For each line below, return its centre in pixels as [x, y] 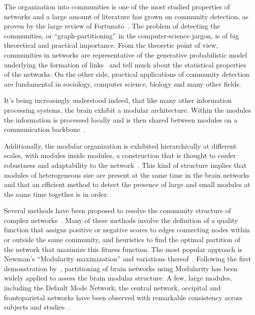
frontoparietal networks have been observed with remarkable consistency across [123, 297]
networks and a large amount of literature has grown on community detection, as [126, 16]
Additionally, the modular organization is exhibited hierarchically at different [120, 145]
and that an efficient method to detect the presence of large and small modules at [127, 184]
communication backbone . [45, 129]
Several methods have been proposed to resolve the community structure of [117, 210]
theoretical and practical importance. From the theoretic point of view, [111, 45]
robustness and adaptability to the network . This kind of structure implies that [125, 165]
